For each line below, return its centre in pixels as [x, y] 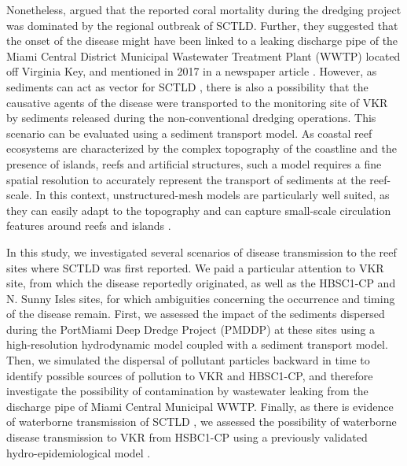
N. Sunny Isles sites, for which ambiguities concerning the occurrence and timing [201, 298]
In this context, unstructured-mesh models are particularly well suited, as [213, 195]
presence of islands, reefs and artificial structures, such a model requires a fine [194, 163]
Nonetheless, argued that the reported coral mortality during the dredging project [204, 9]
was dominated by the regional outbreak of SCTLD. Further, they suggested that [202, 25]
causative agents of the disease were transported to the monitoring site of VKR [197, 102]
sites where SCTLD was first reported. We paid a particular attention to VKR [195, 267]
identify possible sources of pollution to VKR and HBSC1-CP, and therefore [190, 375]
